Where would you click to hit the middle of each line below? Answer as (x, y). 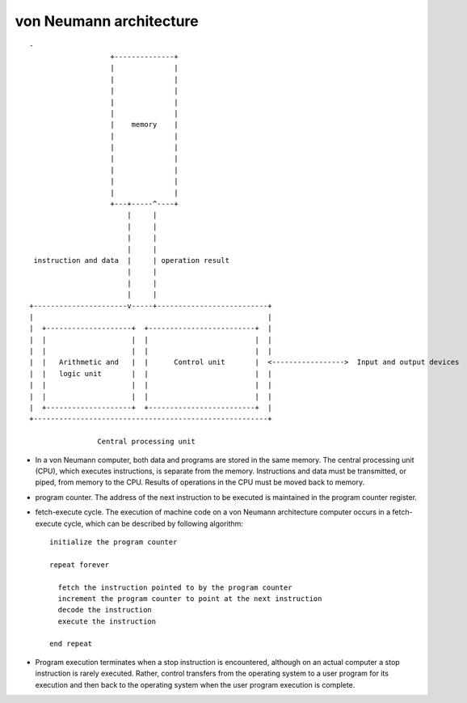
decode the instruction (105, 610)
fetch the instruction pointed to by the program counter (175, 587)
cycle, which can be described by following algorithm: (154, 523)
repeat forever (80, 565)
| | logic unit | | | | (151, 373)
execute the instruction (107, 621)
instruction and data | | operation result (132, 260)
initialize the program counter (114, 542)
